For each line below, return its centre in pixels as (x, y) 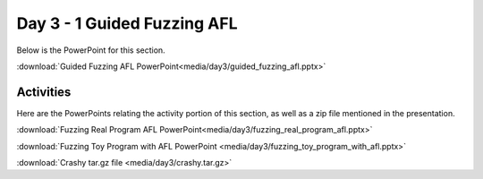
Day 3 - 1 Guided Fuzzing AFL (127, 23)
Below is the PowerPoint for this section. (91, 50)
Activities (44, 92)
